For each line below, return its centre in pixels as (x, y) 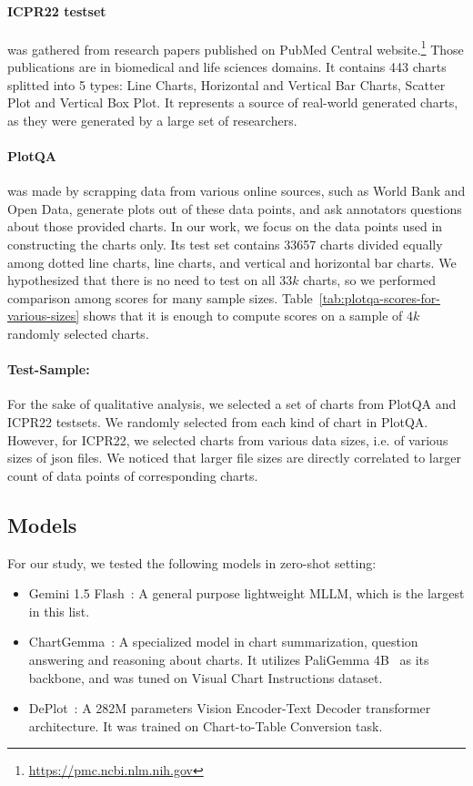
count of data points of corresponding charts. (133, 475)
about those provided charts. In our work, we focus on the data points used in (225, 226)
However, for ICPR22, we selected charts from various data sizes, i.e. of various (228, 439)
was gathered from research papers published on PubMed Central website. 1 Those (236, 47)
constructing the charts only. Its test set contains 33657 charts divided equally (225, 244)
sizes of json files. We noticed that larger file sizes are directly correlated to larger (234, 458)
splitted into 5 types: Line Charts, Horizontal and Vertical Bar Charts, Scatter (226, 84)
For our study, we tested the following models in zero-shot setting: (192, 562)
